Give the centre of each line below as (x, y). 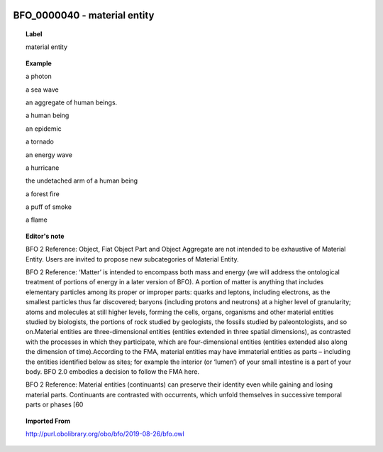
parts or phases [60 (55, 404)
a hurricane (43, 168)
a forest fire (43, 194)
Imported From (48, 421)
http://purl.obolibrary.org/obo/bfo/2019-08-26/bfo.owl (105, 434)
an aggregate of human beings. (72, 102)
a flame (37, 220)
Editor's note (45, 236)
